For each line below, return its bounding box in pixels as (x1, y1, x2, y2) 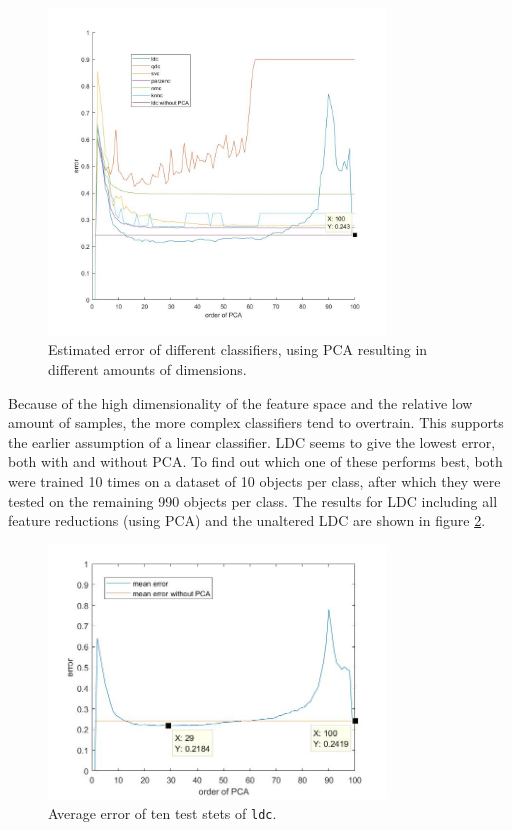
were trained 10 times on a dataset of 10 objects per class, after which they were (8, 471, 501, 491)
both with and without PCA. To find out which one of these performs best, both (8, 451, 503, 472)
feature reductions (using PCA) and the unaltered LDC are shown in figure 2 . (8, 510, 486, 531)
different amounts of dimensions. (48, 359, 247, 380)
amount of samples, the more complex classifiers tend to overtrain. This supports (8, 412, 504, 433)
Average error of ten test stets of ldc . (48, 802, 277, 823)
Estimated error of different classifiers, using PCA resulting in (48, 339, 428, 360)
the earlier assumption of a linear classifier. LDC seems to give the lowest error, (8, 431, 496, 452)
